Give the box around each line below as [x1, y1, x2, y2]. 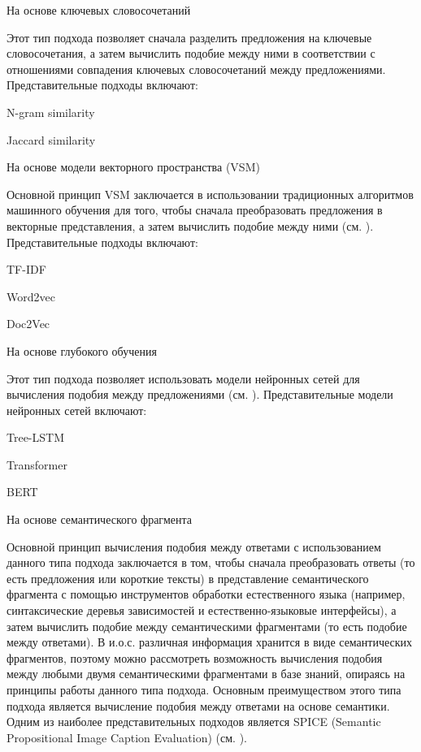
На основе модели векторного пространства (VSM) [7, 158, 260, 175]
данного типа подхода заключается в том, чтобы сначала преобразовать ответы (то [7, 554, 415, 571]
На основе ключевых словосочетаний [7, 2, 191, 18]
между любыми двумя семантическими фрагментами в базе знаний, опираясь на [7, 665, 406, 682]
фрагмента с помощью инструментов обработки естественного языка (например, [7, 586, 406, 603]
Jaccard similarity [7, 131, 96, 148]
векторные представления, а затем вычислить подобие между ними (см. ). [7, 217, 374, 234]
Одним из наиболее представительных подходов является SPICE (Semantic [7, 713, 381, 730]
